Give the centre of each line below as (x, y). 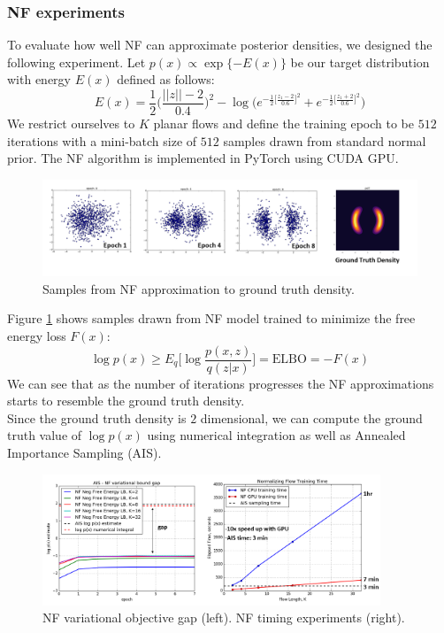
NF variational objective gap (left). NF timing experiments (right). (224, 618)
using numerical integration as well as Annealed (276, 435)
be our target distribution (360, 62)
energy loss (37, 335)
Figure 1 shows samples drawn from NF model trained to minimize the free (211, 318)
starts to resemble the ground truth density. (126, 401)
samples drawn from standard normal (325, 140)
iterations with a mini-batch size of (102, 140)
